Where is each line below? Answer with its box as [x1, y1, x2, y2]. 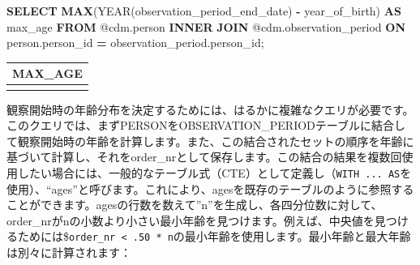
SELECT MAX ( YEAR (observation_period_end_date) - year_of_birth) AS [6, 2, 401, 19]
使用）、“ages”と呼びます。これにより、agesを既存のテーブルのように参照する [6, 180, 414, 197]
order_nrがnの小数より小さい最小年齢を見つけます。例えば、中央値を [6, 212, 375, 229]
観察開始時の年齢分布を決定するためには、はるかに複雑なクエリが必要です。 [6, 100, 414, 118]
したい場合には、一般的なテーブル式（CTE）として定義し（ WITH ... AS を [17, 165, 412, 181]
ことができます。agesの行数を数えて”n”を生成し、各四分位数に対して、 [6, 196, 383, 213]
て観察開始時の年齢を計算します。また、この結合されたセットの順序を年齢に [6, 132, 414, 149]
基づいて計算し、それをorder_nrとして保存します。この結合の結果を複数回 [6, 148, 402, 165]
